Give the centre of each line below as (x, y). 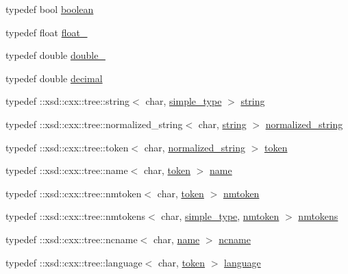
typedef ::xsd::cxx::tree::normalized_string (94, 124)
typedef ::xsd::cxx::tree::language (74, 262)
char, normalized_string (195, 147)
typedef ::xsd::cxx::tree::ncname (72, 239)
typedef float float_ (47, 32)
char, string (222, 124)
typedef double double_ (55, 55)
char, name (176, 239)
